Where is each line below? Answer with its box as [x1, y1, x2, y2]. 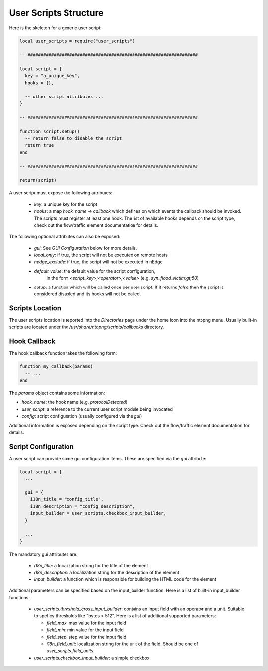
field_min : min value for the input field [46, 627, 124, 633]
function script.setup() [19, 128, 80, 134]
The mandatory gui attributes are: [9, 551, 78, 557]
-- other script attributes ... [25, 94, 104, 99]
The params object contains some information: [9, 390, 105, 396]
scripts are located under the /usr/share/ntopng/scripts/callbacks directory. [9, 324, 164, 330]
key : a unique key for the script [34, 201, 98, 207]
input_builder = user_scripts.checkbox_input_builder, [30, 510, 166, 516]
